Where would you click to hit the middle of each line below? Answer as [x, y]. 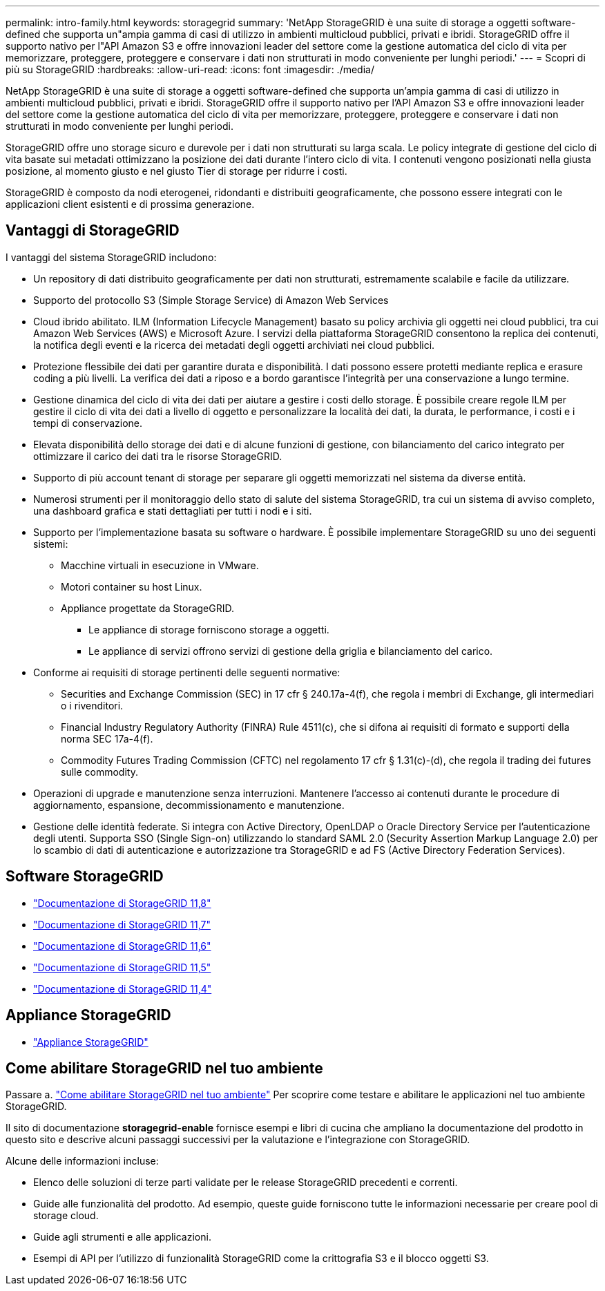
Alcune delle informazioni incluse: [82, 1161]
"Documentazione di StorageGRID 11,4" [123, 988]
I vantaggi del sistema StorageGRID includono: [111, 257]
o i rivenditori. [92, 705]
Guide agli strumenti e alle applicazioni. [122, 1237]
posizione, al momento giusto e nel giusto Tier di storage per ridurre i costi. [176, 171]
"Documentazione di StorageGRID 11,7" [122, 924]
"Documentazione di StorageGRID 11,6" [122, 946]
